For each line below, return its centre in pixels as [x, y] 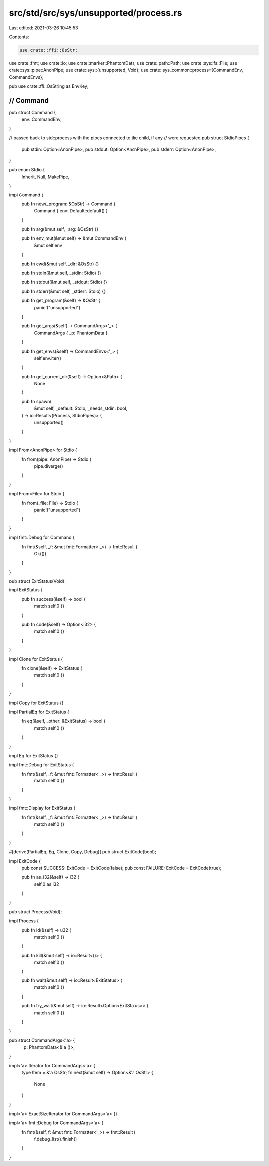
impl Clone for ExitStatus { [36, 659]
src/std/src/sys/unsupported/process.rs [96, 13]
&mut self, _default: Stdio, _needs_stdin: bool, [81, 408]
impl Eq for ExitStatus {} [34, 755]
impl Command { [26, 195]
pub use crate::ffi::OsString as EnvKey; [49, 86]
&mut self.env [48, 245]
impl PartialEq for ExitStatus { [39, 712]
